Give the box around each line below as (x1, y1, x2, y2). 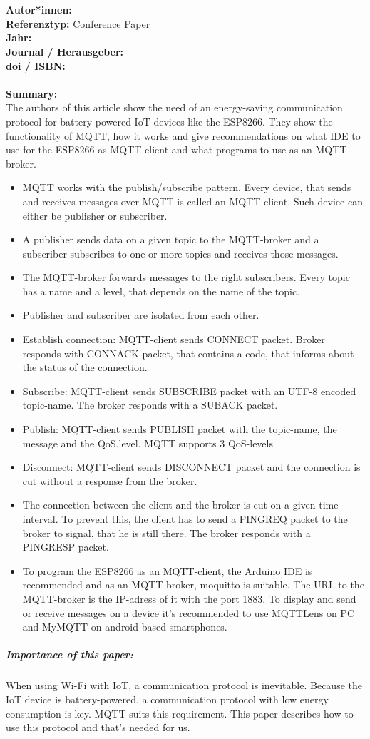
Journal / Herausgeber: (6, 44, 124, 58)
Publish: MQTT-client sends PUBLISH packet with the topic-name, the (22, 422, 337, 437)
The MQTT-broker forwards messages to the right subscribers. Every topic (22, 270, 350, 285)
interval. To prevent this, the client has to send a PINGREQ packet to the (22, 511, 348, 526)
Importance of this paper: (6, 647, 133, 662)
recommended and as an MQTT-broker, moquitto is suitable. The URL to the (22, 577, 364, 592)
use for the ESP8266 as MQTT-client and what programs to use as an (6, 142, 312, 157)
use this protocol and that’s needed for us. (6, 720, 190, 735)
